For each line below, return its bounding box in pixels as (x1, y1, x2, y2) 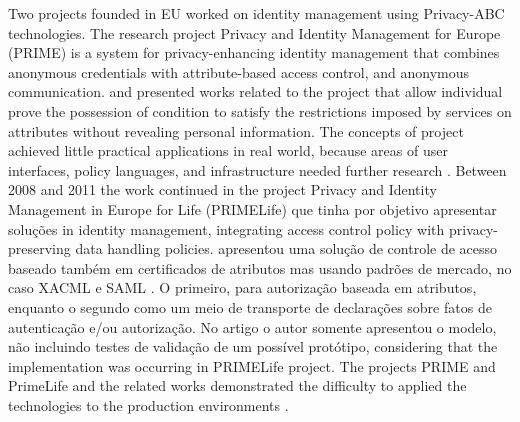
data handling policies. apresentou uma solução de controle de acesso (75, 238, 498, 259)
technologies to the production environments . (8, 394, 289, 415)
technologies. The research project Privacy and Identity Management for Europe (8, 22, 501, 43)
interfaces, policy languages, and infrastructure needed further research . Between (8, 159, 507, 180)
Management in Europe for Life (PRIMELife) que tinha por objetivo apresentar (8, 198, 497, 219)
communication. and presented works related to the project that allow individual (8, 81, 503, 102)
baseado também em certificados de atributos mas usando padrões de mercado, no (8, 257, 512, 278)
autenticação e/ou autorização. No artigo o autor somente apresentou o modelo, (8, 316, 497, 337)
